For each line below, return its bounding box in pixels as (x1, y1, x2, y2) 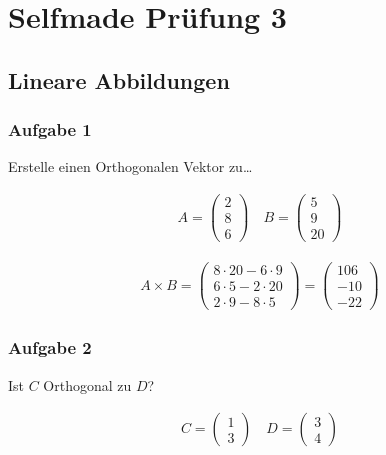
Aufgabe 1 (8, 117, 92, 142)
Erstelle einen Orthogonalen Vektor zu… (8, 156, 253, 177)
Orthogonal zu (43, 374, 132, 395)
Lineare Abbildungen (8, 64, 230, 95)
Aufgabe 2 (8, 335, 92, 360)
